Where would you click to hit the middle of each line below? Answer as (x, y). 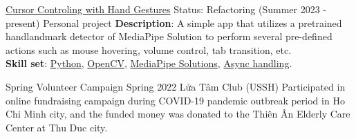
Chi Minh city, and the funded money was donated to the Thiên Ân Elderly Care (178, 114)
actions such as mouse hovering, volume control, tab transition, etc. (149, 49)
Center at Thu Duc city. (57, 127)
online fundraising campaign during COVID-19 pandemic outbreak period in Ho (175, 100)
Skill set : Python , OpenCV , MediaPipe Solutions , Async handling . (149, 63)
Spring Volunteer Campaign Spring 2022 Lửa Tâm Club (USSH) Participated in (176, 86)
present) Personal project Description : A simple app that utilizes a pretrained (174, 22)
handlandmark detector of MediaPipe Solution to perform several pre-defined (169, 36)
